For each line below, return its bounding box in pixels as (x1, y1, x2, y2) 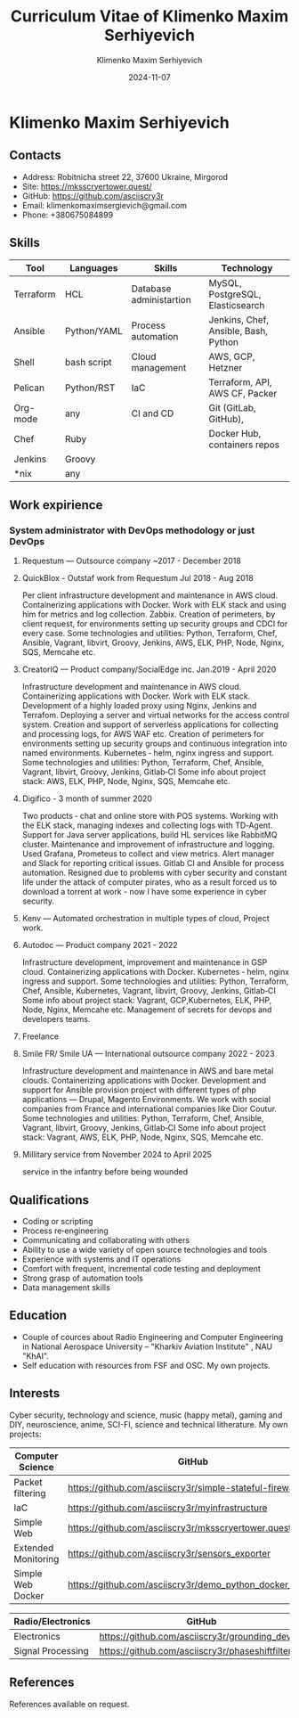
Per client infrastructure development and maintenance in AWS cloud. (21, 590, 279, 601)
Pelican (13, 381, 44, 394)
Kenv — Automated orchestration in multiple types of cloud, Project (21, 913, 270, 924)
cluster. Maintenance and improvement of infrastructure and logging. (21, 839, 275, 850)
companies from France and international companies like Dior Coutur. (21, 1103, 278, 1115)
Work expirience (9, 497, 103, 512)
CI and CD (131, 407, 174, 420)
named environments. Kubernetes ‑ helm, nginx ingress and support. (21, 748, 274, 758)
